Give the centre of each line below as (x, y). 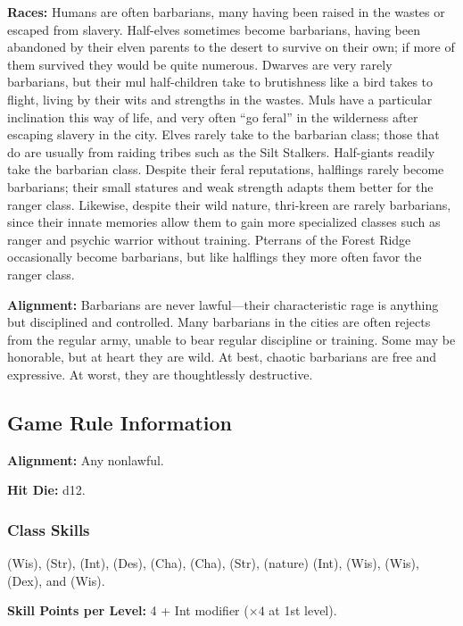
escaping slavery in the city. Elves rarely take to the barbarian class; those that (223, 134)
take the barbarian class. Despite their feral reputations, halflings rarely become (226, 169)
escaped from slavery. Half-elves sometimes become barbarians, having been (214, 29)
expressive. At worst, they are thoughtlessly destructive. (160, 374)
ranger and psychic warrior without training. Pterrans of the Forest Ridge (209, 239)
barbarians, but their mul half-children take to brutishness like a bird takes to (220, 82)
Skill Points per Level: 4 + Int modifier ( (128, 610)
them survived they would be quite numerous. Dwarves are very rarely (200, 64)
